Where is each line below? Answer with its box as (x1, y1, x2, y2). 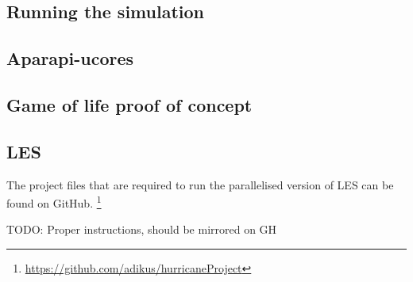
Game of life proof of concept (6, 92, 253, 116)
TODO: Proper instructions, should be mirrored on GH (6, 221, 277, 238)
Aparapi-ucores (6, 46, 134, 70)
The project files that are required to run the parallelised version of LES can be (6, 176, 394, 192)
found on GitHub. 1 (6, 192, 102, 211)
